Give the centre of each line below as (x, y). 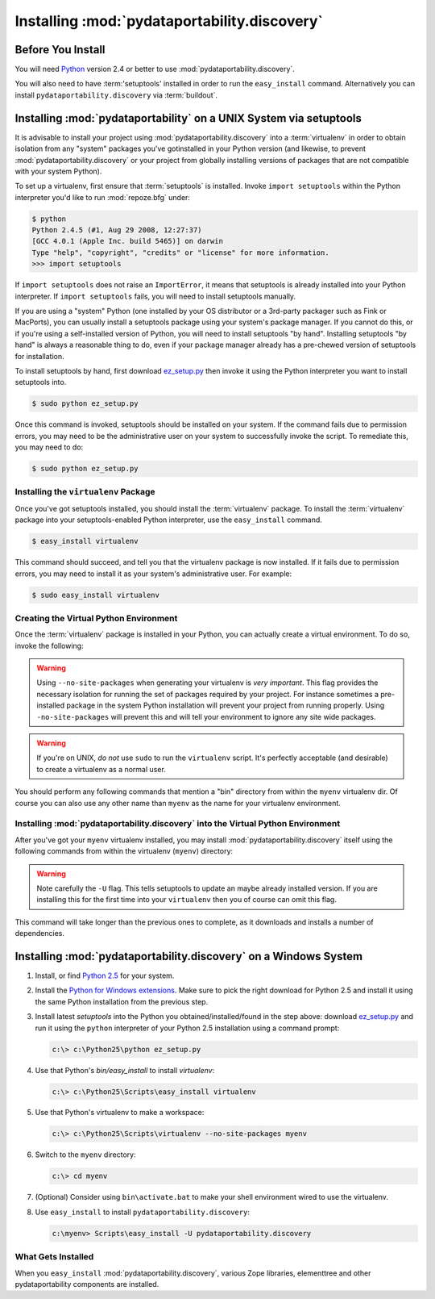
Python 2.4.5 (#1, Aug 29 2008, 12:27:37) (117, 230)
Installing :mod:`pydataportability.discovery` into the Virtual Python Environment (178, 824)
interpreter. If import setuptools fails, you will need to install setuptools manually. (155, 296)
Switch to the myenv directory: (85, 1155)
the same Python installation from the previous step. (122, 1001)
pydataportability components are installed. (87, 1284)
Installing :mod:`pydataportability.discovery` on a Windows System (188, 956)
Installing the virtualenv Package (85, 492)
